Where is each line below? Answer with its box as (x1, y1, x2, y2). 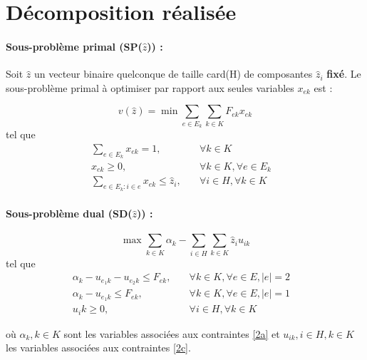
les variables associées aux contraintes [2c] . (6, 340, 191, 355)
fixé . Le (326, 66, 361, 81)
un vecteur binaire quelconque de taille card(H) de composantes (33, 66, 313, 81)
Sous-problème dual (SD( (6, 206, 133, 221)
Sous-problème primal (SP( (6, 38, 143, 53)
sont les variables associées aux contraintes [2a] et (63, 326, 280, 341)
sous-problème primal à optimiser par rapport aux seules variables (6, 80, 294, 95)
